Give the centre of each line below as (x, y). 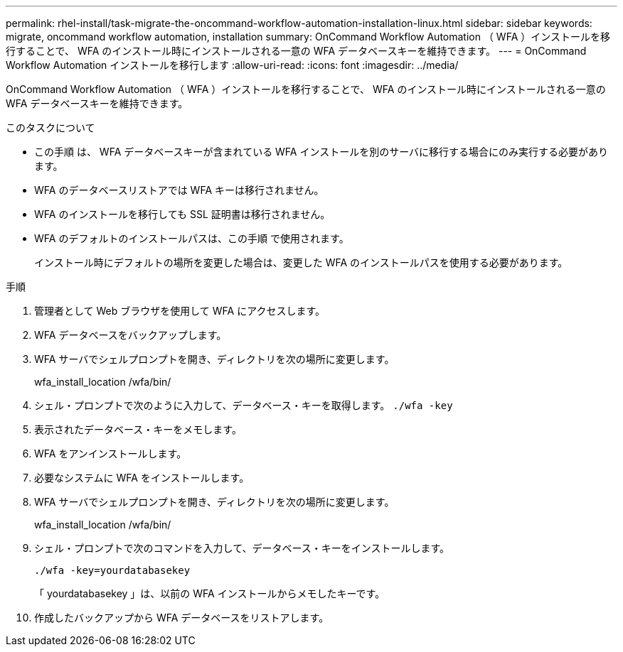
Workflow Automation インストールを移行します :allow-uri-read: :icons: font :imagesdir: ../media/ (232, 65)
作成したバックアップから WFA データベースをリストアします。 (182, 618)
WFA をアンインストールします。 (111, 453)
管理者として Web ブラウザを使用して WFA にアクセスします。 (180, 311)
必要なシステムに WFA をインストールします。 (142, 478)
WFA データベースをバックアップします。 (131, 335)
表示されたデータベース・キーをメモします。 (138, 429)
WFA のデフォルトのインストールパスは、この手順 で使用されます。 (192, 238)
